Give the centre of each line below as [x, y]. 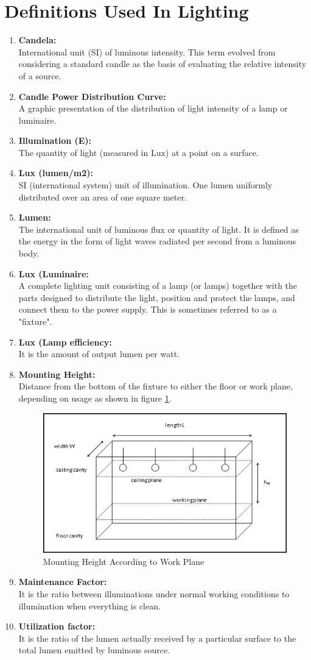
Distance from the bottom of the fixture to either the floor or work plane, [155, 386]
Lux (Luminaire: [54, 273]
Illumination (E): [55, 140]
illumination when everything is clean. [89, 605]
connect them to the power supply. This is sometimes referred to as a [148, 309]
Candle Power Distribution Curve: [92, 96]
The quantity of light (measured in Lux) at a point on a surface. [138, 152]
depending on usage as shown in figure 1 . [95, 398]
